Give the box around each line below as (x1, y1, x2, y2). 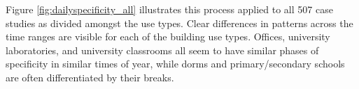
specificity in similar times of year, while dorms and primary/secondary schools (6, 56, 345, 71)
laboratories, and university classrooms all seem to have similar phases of (6, 42, 319, 57)
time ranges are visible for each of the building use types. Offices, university (6, 29, 330, 44)
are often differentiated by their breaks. (6, 70, 174, 84)
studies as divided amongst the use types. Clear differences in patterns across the (6, 15, 353, 30)
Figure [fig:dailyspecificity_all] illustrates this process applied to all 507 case (6, 2, 333, 16)
